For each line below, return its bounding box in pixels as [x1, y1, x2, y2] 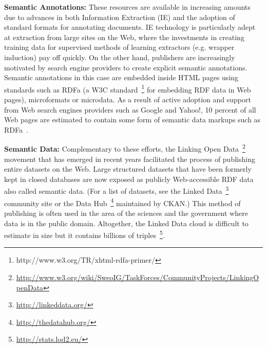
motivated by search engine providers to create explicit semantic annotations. [4, 62, 247, 72]
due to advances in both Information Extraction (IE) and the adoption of [4, 11, 235, 22]
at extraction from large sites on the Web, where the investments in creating [4, 31, 244, 42]
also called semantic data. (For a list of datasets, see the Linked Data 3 [4, 184, 229, 196]
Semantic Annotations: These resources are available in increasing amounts [4, 2, 251, 12]
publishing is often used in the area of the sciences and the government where [4, 207, 248, 218]
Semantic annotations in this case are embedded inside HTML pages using [4, 72, 239, 83]
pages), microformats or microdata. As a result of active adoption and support [4, 94, 251, 104]
